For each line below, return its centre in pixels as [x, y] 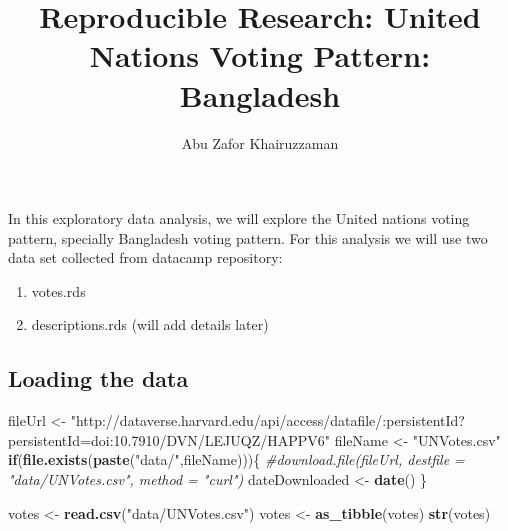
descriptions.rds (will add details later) [150, 324]
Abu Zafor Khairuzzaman [260, 142]
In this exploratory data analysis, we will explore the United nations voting [239, 218]
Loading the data [98, 378]
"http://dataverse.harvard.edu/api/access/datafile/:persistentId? [267, 420]
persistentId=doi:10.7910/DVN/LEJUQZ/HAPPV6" [169, 439]
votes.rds [58, 290]
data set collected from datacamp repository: [145, 257]
